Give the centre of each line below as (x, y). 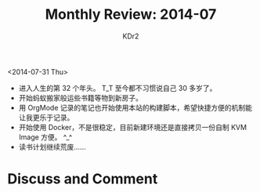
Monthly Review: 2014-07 (131, 14)
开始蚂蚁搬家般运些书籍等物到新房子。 (80, 98)
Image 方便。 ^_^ (45, 137)
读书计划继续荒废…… (52, 147)
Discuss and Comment (83, 179)
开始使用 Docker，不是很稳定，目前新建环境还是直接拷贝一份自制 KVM (133, 127)
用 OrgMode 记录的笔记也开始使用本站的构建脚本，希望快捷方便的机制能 (135, 107)
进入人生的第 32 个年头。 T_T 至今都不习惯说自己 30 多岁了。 (117, 88)
